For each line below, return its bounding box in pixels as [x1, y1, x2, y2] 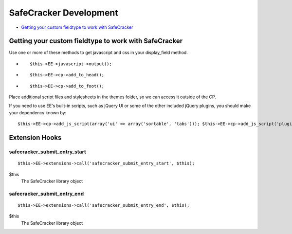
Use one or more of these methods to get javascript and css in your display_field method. [9, 50, 188, 55]
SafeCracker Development [9, 7, 119, 18]
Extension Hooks [9, 134, 62, 142]
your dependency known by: [9, 109, 67, 115]
